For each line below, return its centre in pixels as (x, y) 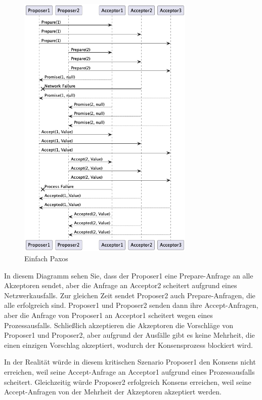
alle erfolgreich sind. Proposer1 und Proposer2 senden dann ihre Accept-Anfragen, (131, 305)
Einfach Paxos (46, 258)
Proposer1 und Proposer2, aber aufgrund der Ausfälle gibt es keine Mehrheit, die (129, 335)
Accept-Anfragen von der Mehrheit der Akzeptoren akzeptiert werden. (113, 392)
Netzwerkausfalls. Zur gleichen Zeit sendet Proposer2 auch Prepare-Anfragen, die (130, 295)
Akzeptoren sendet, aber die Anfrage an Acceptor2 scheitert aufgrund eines (121, 285)
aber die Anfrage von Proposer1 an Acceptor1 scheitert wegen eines (108, 315)
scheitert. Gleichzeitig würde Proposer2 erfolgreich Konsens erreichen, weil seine (128, 382)
